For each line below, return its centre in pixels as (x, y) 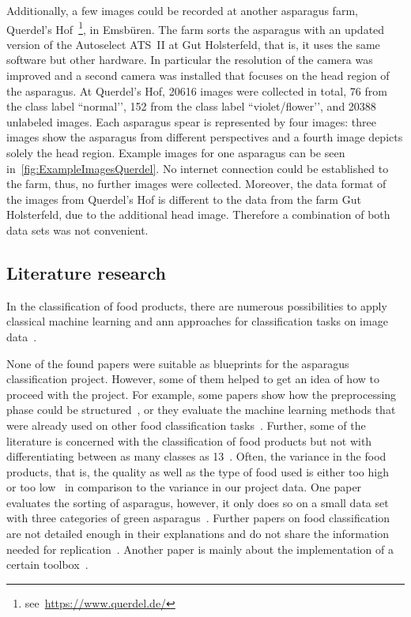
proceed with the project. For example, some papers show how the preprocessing (202, 394)
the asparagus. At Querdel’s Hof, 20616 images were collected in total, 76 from (197, 90)
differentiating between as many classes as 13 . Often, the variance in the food (196, 456)
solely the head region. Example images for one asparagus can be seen (176, 152)
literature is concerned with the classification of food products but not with (189, 440)
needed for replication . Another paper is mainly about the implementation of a (200, 549)
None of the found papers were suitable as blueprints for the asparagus (178, 363)
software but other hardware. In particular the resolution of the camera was (190, 60)
